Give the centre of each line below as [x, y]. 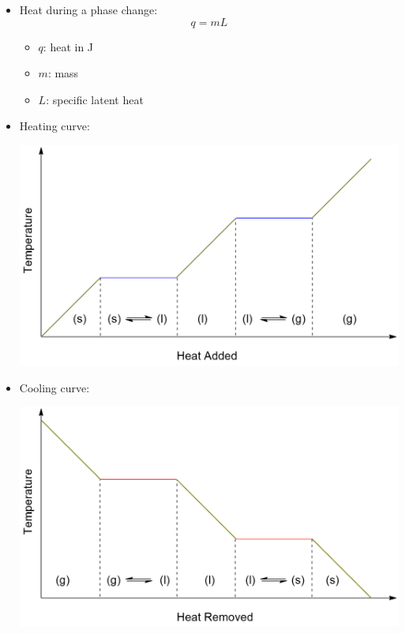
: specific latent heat [95, 99]
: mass [63, 73]
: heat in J [68, 46]
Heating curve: [54, 126]
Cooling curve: [54, 387]
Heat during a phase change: [88, 9]
